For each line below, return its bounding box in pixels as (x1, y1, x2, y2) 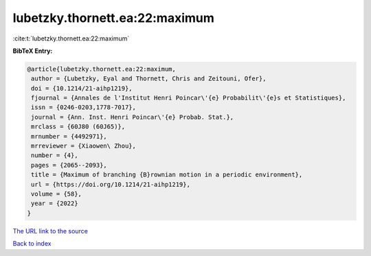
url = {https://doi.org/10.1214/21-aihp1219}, (31, 181, 190, 188)
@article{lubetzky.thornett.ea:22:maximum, (27, 65, 177, 73)
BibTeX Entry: (12, 47, 53, 55)
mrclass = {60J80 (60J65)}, (31, 123, 126, 130)
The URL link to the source (12, 226, 89, 235)
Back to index (12, 240, 52, 248)
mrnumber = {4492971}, (31, 132, 108, 140)
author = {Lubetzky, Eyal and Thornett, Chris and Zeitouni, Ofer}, (31, 75, 267, 82)
